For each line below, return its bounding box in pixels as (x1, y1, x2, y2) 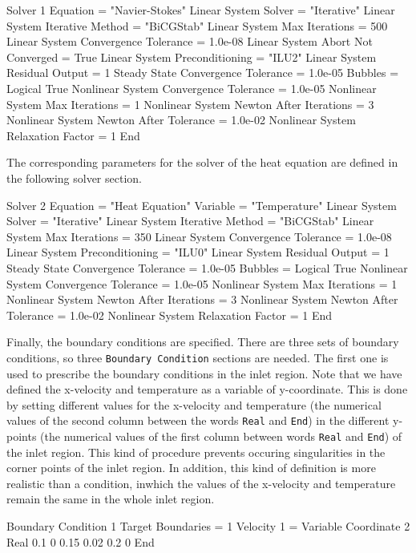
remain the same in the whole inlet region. (6, 490, 215, 507)
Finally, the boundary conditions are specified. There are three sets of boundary (6, 333, 399, 350)
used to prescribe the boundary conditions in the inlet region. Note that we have (6, 365, 402, 381)
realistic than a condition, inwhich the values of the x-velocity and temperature (6, 474, 396, 491)
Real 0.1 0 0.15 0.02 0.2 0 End (6, 533, 155, 550)
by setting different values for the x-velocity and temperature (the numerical (6, 396, 382, 413)
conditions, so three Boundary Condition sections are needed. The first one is (6, 349, 389, 365)
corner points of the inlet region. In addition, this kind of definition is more (6, 459, 376, 476)
